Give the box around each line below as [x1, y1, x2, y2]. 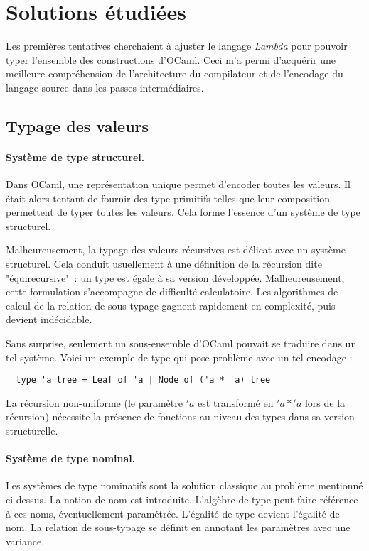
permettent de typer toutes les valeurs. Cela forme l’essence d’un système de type [6, 204, 360, 219]
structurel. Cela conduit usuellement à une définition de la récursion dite [6, 256, 322, 271]
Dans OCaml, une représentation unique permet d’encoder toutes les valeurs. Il [6, 177, 351, 192]
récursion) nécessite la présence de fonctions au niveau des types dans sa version [6, 409, 355, 424]
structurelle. [6, 423, 58, 438]
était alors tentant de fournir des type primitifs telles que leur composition [6, 190, 330, 205]
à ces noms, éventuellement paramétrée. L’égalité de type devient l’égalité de [6, 506, 340, 520]
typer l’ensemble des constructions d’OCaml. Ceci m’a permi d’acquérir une [6, 52, 336, 67]
